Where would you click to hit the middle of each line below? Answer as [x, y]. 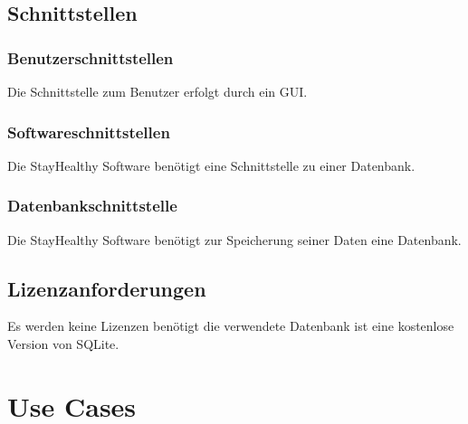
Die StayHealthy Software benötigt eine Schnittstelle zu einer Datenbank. [211, 165]
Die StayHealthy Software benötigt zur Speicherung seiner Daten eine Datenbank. [234, 239]
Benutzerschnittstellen [91, 57]
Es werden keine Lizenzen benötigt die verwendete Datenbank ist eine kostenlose [231, 326]
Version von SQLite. [63, 344]
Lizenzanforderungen [107, 288]
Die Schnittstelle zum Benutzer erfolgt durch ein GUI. [158, 91]
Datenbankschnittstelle [92, 206]
